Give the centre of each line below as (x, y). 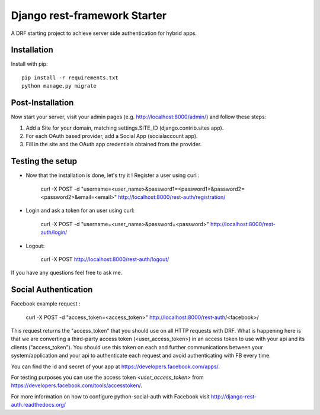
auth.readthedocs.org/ (39, 405)
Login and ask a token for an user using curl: (80, 211)
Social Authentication (52, 290)
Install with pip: (29, 64)
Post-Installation (42, 103)
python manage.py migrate (59, 86)
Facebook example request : (46, 304)
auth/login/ (54, 232)
